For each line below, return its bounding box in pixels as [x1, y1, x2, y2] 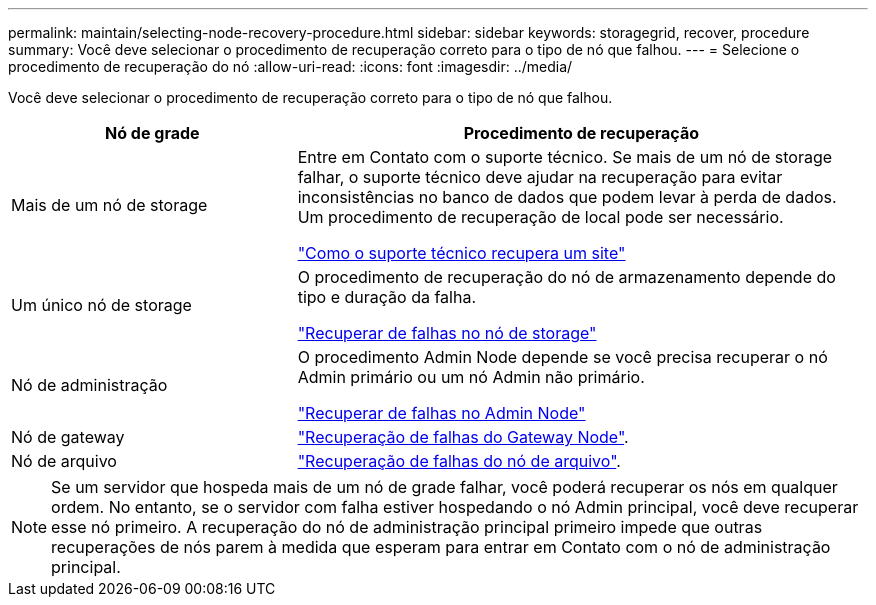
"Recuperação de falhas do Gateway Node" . [297, 427, 629, 447]
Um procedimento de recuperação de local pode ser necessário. [297, 207, 784, 227]
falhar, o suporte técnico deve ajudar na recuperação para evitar [297, 167, 783, 187]
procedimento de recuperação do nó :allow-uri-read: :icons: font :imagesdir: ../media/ [8, 58, 573, 75]
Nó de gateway [11, 427, 125, 447]
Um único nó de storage [11, 295, 192, 315]
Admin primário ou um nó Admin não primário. [297, 367, 645, 387]
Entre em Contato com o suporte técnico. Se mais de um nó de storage [297, 147, 833, 167]
